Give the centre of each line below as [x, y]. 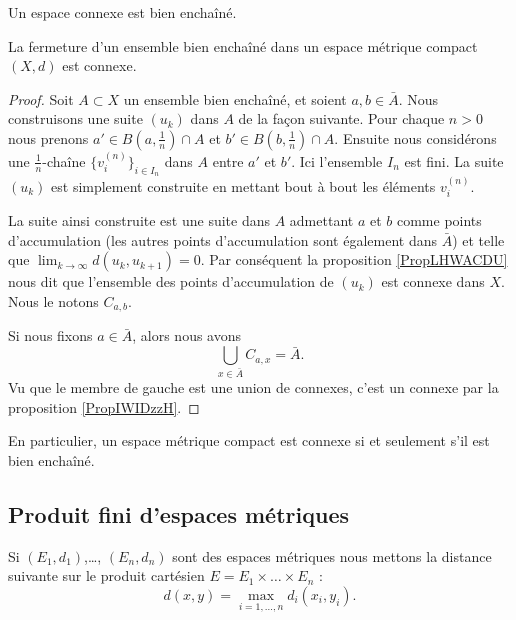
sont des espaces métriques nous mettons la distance [332, 555]
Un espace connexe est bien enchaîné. [122, 12]
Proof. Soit [41, 98]
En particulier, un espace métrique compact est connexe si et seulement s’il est [249, 440]
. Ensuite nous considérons [415, 137]
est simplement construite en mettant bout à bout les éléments [243, 185]
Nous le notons [53, 301]
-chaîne [64, 160]
